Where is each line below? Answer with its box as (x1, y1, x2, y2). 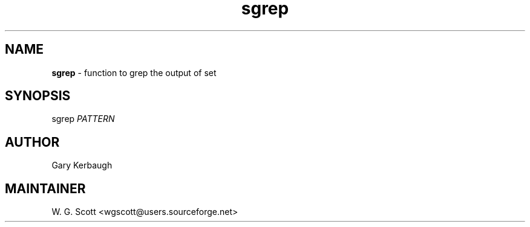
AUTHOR (5, 134, 60, 150)
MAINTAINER (5, 181, 86, 196)
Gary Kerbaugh (51, 160, 113, 171)
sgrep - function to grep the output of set (51, 67, 217, 78)
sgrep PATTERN (51, 113, 115, 124)
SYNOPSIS (5, 88, 71, 104)
